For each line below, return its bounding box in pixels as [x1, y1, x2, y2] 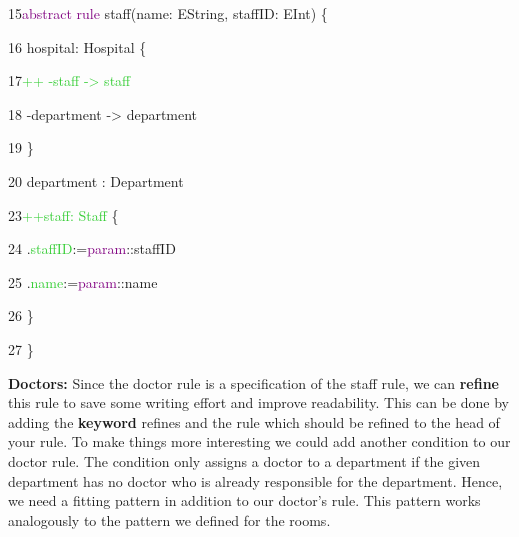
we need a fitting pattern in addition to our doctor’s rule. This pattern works [8, 490, 481, 511]
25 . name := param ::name [8, 271, 158, 292]
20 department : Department [8, 170, 184, 191]
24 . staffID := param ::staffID [8, 238, 176, 259]
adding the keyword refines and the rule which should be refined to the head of [8, 411, 500, 432]
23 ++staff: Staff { [8, 204, 119, 225]
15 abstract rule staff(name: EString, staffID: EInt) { [8, 3, 328, 23]
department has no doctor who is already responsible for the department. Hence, [8, 470, 503, 491]
